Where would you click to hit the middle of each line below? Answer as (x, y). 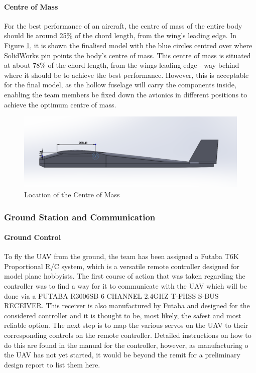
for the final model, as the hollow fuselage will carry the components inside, (120, 85)
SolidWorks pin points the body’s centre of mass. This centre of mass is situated (127, 55)
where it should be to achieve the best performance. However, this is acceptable (126, 75)
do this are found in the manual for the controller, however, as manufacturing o (126, 345)
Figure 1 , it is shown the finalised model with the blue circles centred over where (128, 45)
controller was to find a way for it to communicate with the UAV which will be (125, 286)
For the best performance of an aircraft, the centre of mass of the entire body (123, 25)
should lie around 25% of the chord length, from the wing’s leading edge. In (120, 35)
